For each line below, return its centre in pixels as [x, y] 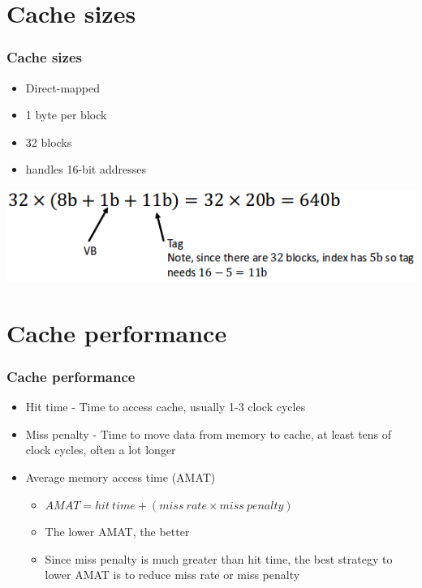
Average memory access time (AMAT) [121, 477]
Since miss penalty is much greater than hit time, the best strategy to [219, 558]
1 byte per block [66, 115]
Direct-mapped [63, 87]
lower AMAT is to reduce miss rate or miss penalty [172, 575]
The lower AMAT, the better [117, 532]
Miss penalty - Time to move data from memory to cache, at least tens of [209, 433]
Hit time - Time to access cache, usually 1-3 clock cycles [166, 407]
